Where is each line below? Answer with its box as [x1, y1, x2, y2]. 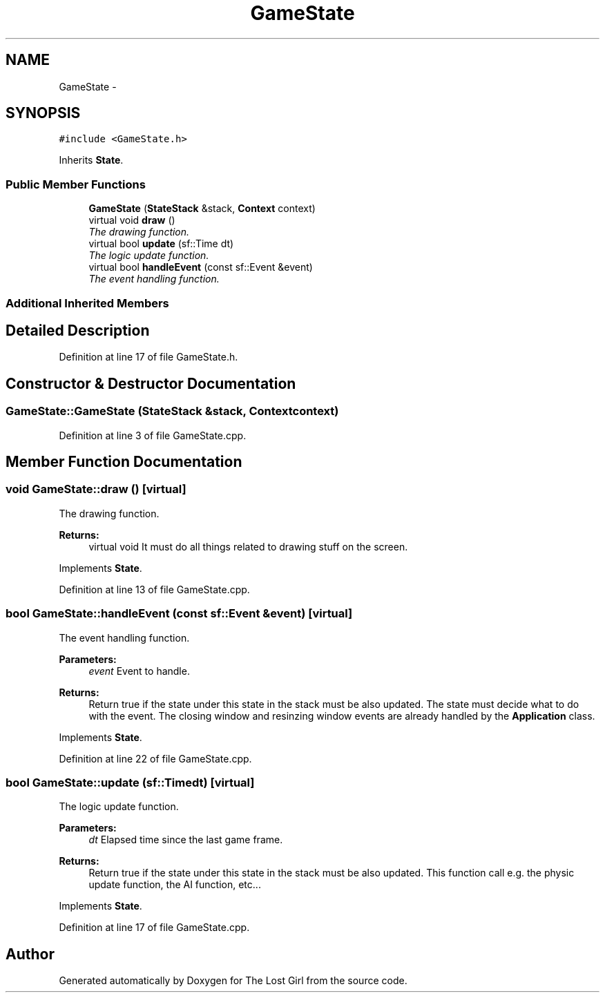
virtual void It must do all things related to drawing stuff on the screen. [88, 540, 408, 553]
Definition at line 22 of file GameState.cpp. [59, 752, 252, 765]
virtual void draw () [88, 214, 175, 227]
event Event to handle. [88, 664, 190, 677]
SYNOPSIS [6, 104, 81, 122]
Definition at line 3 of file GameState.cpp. [59, 429, 247, 441]
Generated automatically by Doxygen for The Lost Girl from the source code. [59, 975, 407, 987]
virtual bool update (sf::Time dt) [88, 238, 234, 250]
